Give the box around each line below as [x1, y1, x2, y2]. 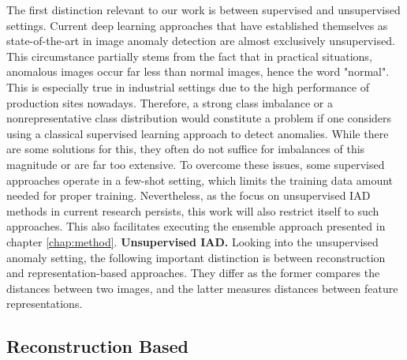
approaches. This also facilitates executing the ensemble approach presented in [6, 218, 386, 234]
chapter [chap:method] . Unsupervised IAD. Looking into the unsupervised [6, 233, 379, 249]
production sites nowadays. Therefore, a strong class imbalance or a [6, 94, 334, 111]
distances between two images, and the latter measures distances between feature [6, 279, 398, 296]
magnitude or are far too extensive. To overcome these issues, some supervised [6, 156, 385, 172]
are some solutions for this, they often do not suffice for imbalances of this [6, 141, 365, 157]
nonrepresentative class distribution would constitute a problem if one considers [6, 110, 392, 126]
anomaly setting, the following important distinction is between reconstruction [6, 249, 386, 265]
